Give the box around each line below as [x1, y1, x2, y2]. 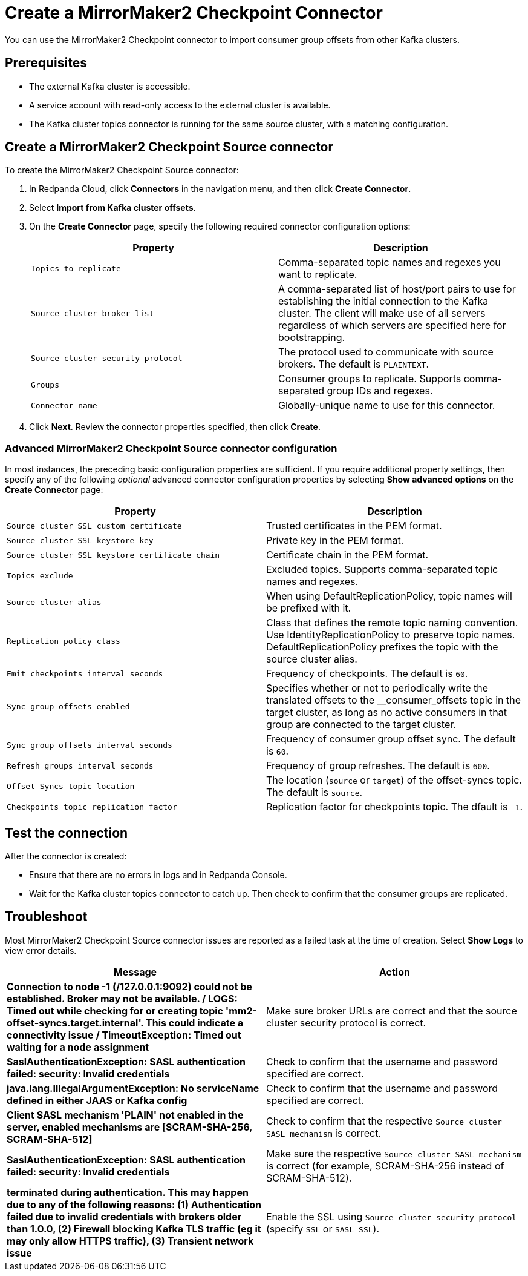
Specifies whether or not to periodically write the [266, 682, 489, 695]
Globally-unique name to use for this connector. [278, 399, 495, 412]
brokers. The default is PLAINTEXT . [278, 358, 429, 371]
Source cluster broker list [31, 308, 154, 318]
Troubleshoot [5, 909, 88, 925]
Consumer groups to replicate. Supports [278, 372, 461, 385]
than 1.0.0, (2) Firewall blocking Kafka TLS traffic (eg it [7, 1222, 261, 1235]
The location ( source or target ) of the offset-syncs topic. [266, 774, 522, 787]
